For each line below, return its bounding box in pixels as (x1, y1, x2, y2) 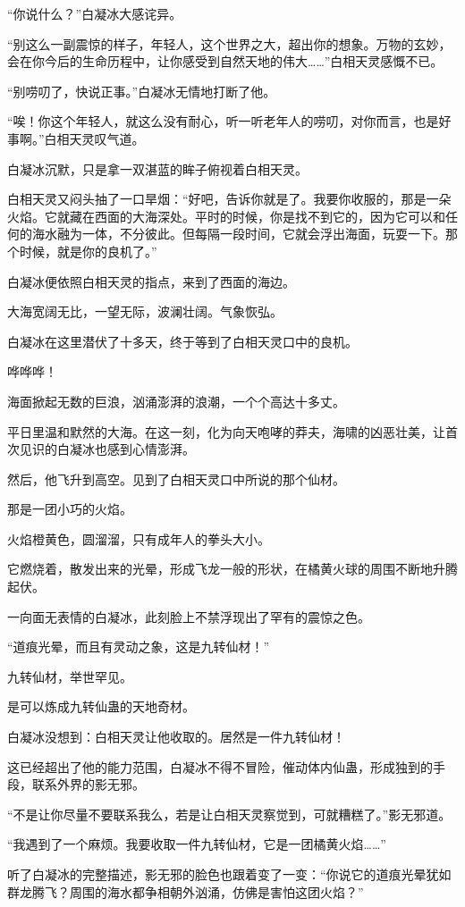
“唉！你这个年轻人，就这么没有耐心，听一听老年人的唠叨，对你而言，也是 (7, 112, 439, 130)
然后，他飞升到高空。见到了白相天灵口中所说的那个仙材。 (7, 469, 345, 488)
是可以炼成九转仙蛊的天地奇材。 (7, 697, 195, 716)
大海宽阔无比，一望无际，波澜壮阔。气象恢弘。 (7, 302, 283, 321)
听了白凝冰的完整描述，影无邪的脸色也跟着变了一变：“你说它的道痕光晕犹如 (7, 865, 452, 883)
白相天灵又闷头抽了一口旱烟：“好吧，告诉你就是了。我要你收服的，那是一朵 (7, 189, 452, 208)
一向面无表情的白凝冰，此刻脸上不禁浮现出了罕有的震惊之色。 (7, 607, 370, 626)
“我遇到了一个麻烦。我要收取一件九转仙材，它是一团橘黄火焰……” (7, 835, 386, 853)
